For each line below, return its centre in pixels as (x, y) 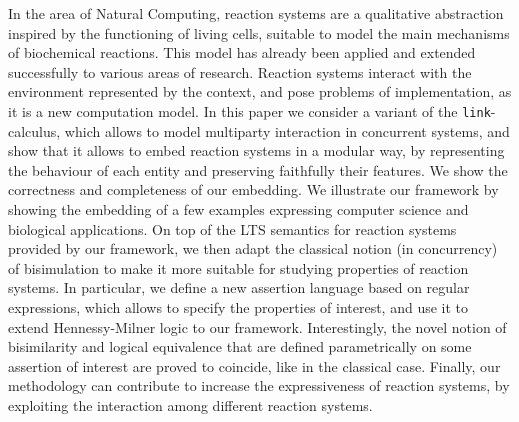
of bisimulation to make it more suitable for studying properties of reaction (238, 267)
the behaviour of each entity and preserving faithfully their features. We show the (258, 169)
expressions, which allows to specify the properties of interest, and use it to (238, 306)
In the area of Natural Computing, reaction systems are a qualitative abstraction (256, 13)
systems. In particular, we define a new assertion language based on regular (239, 287)
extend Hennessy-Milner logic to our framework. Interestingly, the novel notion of (257, 326)
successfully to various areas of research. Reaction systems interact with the (240, 71)
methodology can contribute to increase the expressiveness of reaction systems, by (259, 385)
